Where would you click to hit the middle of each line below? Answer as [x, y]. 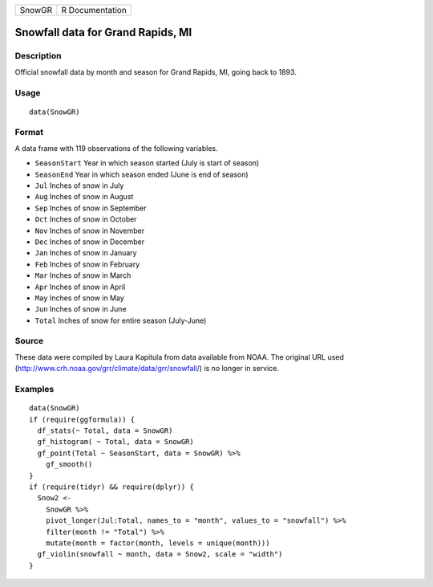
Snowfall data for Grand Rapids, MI [103, 33]
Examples [34, 389]
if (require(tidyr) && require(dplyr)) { [111, 487]
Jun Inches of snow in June [81, 309]
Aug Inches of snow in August [84, 197]
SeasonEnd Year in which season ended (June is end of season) [142, 174]
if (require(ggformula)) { [82, 419]
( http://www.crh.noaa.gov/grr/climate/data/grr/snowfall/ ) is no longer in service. [147, 369]
